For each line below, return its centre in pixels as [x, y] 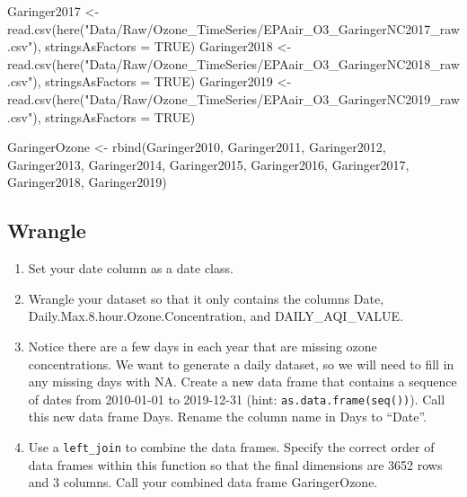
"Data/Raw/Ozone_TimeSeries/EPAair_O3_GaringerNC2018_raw [272, 63]
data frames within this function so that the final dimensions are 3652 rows [235, 464]
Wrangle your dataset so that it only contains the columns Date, [206, 298]
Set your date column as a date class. [131, 268]
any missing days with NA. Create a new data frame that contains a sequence [242, 382]
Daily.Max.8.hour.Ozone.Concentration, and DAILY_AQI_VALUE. [216, 316]
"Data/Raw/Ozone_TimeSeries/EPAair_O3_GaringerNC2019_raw [272, 98]
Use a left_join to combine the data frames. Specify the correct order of [231, 446]
